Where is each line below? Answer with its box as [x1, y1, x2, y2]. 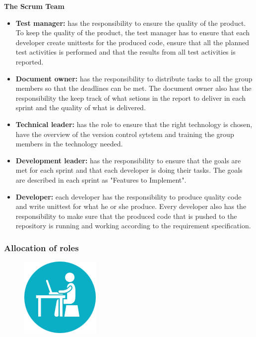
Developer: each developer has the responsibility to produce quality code [15, 191, 242, 202]
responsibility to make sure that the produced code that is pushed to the [15, 210, 237, 221]
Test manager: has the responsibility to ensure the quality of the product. [15, 17, 246, 28]
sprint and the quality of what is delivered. [15, 102, 146, 113]
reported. [15, 56, 44, 67]
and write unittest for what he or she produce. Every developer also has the [15, 201, 247, 211]
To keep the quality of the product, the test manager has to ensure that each [15, 27, 250, 38]
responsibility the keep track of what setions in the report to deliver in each [15, 92, 246, 103]
